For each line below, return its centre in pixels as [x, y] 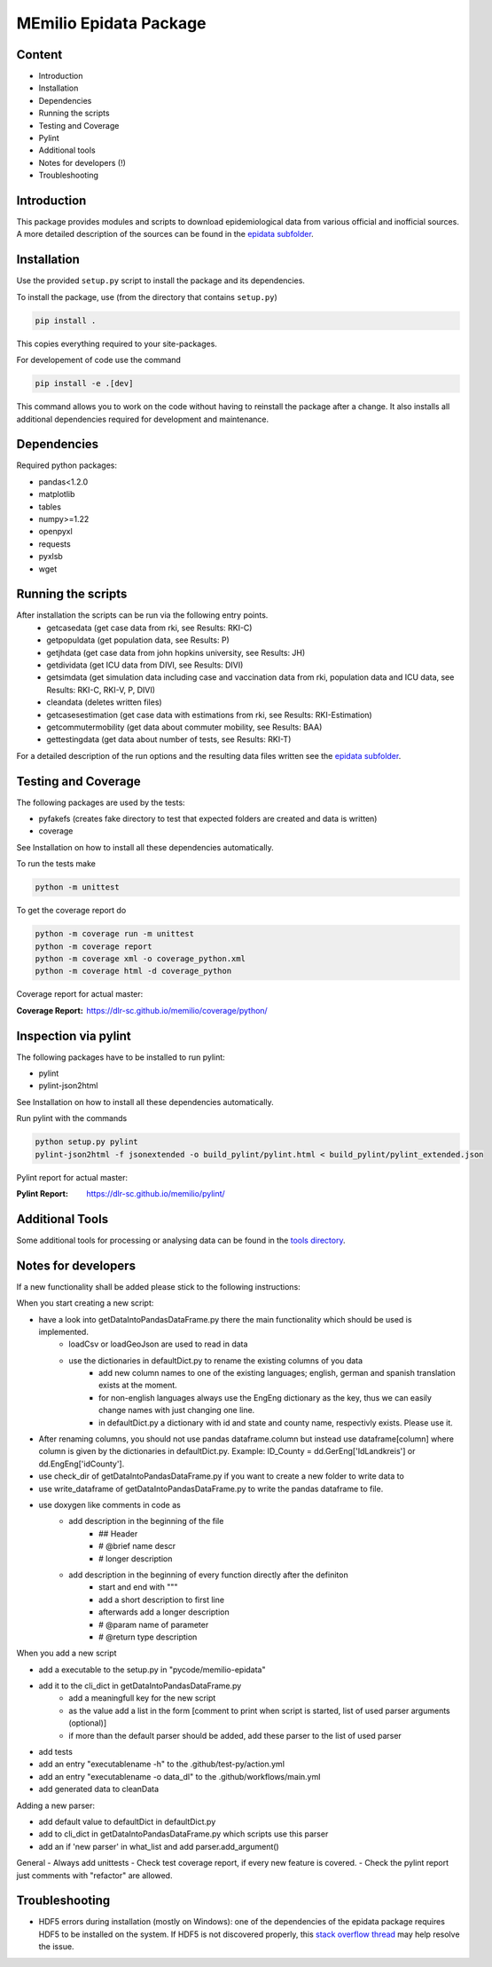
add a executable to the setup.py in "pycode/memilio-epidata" [152, 1670]
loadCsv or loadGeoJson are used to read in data [158, 1344]
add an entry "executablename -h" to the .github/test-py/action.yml [162, 1764]
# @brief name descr [137, 1546]
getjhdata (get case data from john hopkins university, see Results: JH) [176, 652]
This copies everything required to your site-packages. [117, 344]
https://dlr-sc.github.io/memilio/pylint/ [156, 1193]
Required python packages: [67, 465]
